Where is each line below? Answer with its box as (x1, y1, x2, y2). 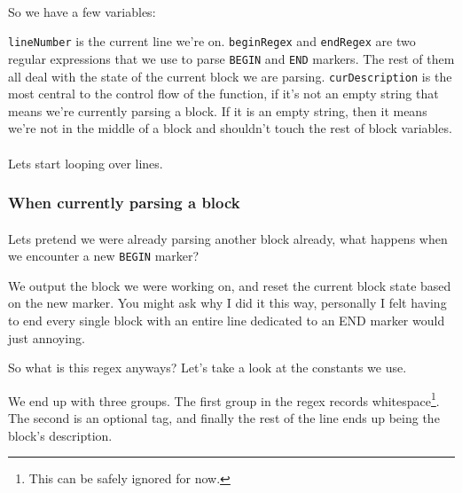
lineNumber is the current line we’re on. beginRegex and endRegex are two (8, 32, 416, 51)
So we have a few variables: (8, 2, 156, 20)
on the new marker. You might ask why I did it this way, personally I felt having (8, 293, 447, 312)
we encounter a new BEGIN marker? (8, 246, 200, 265)
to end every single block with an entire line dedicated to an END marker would (8, 311, 445, 329)
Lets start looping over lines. (8, 153, 163, 172)
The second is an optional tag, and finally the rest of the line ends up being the (8, 409, 440, 427)
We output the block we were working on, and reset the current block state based (8, 276, 451, 294)
